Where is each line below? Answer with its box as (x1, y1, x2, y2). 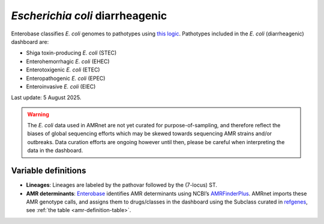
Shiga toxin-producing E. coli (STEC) (26, 49, 117, 56)
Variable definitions (11, 166, 86, 176)
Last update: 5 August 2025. (11, 94, 82, 101)
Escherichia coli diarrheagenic (11, 9, 167, 22)
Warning (27, 110, 49, 118)
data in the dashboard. (27, 147, 83, 154)
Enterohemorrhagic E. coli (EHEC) (26, 58, 110, 65)
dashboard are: (11, 38, 49, 45)
